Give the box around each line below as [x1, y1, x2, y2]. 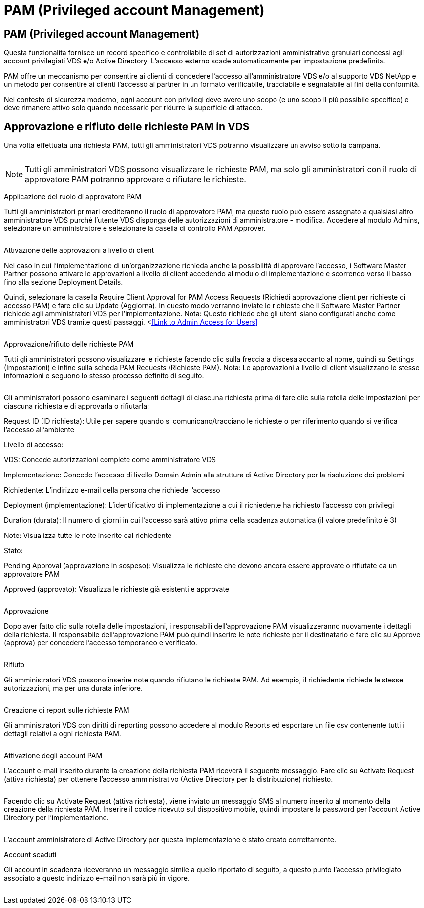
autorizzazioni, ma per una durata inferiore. [4, 684, 143, 693]
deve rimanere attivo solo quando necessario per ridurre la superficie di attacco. [4, 103, 263, 112]
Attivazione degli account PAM [4, 751, 103, 760]
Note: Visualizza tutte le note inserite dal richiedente [4, 531, 172, 540]
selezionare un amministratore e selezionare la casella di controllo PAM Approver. [4, 224, 266, 233]
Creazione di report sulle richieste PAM [4, 706, 129, 715]
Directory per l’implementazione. [4, 813, 109, 822]
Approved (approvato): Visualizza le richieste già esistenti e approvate [4, 585, 230, 594]
